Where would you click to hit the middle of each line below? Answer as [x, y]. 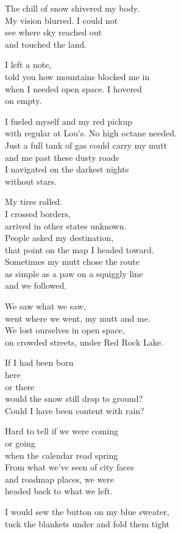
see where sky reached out [54, 32]
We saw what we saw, [45, 306]
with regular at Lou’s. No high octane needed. [91, 133]
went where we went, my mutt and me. [78, 318]
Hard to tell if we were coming [62, 431]
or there [20, 386]
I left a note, [28, 65]
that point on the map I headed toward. [80, 249]
